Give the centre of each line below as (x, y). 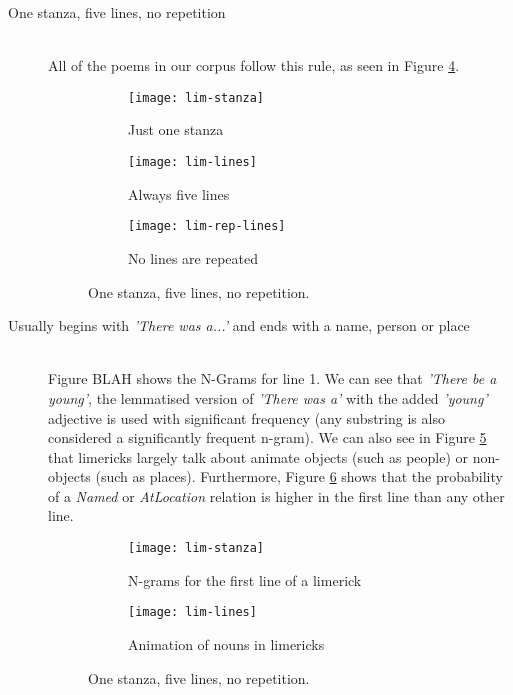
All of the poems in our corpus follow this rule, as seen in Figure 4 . (254, 65)
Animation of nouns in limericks (226, 643)
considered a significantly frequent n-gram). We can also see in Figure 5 (267, 437)
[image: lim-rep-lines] (207, 226)
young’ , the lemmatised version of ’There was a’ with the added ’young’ (268, 397)
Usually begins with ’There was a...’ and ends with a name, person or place (239, 325)
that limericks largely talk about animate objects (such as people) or (258, 456)
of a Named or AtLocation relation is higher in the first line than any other (276, 495)
